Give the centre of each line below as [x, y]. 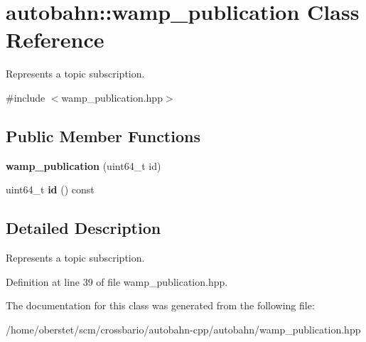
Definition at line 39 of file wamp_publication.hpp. [117, 281]
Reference [55, 39]
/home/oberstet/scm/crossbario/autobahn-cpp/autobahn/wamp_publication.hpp [183, 329]
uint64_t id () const [50, 189]
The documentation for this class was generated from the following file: [160, 305]
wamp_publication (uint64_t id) [84, 165]
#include [26, 97]
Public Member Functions [103, 135]
